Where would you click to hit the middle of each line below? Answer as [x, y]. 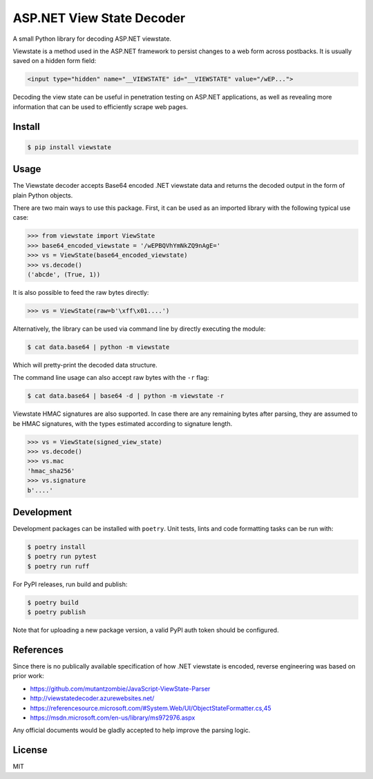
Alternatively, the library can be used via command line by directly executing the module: [139, 329]
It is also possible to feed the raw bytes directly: [81, 292]
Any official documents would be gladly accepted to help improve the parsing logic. [132, 730]
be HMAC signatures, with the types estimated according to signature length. [123, 423]
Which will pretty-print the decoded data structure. [85, 365]
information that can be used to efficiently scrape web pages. [101, 106]
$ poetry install [57, 547]
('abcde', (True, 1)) [64, 274]
